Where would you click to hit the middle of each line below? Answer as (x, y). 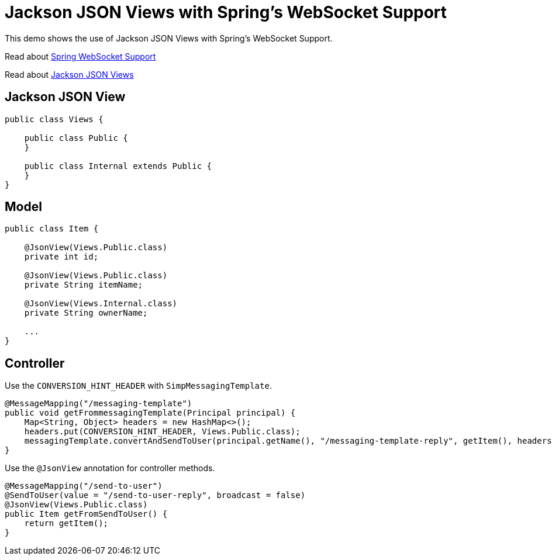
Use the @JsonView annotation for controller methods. (110, 468)
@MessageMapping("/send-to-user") (84, 486)
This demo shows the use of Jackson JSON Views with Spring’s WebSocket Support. (169, 38)
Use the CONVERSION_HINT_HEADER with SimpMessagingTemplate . (138, 386)
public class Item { (52, 229)
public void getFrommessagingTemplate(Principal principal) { (150, 413)
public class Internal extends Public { (118, 166)
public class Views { (54, 119)
